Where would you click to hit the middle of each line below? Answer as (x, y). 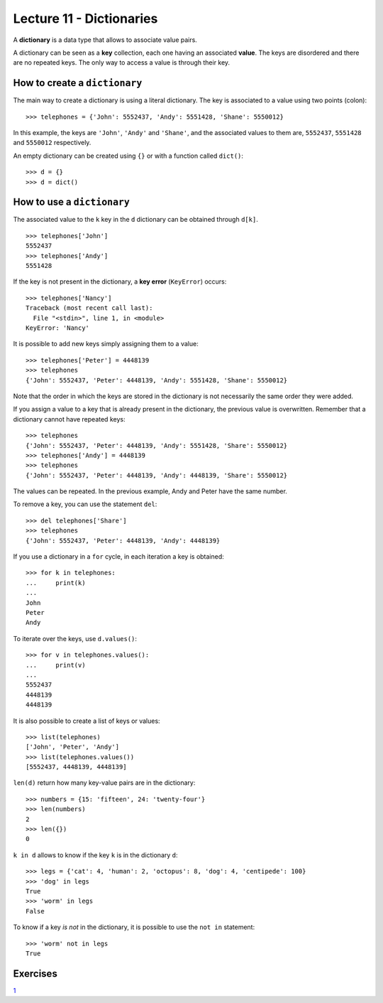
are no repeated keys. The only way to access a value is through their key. (122, 63)
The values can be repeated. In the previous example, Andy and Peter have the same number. (150, 491)
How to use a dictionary (72, 202)
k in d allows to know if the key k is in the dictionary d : (95, 855)
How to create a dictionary (78, 83)
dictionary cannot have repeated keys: (69, 419)
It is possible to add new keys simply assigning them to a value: (106, 344)
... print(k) (56, 583)
